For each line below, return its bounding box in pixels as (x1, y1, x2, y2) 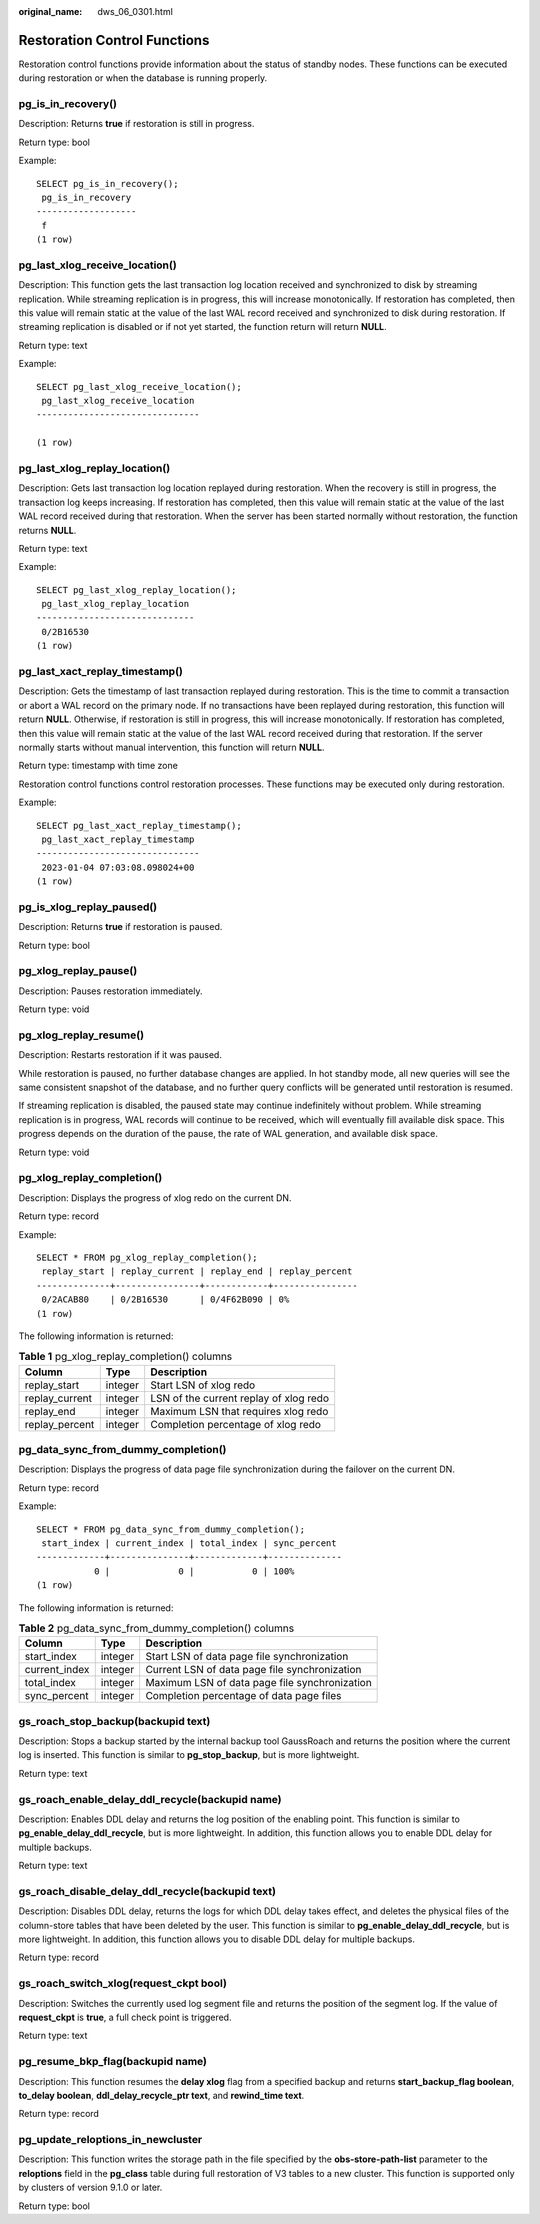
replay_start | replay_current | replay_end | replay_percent (41, 1266, 353, 1277)
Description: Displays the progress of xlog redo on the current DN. (18, 1191, 292, 1204)
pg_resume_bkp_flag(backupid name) (18, 2055, 208, 2069)
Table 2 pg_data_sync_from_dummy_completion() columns (18, 1621, 295, 1635)
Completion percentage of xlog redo (150, 1417, 322, 1431)
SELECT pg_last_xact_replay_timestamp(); (36, 820, 242, 831)
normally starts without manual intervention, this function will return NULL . (18, 741, 325, 753)
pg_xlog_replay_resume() (18, 1028, 145, 1042)
